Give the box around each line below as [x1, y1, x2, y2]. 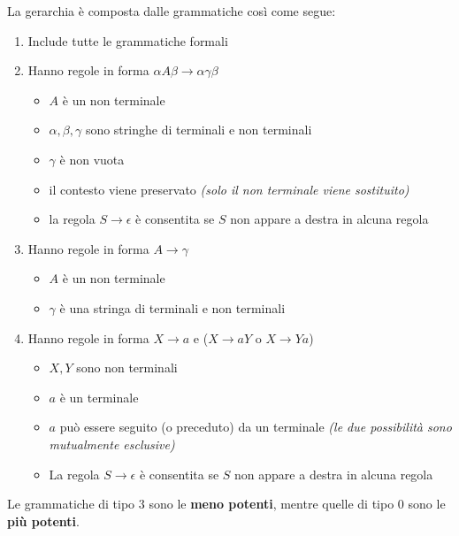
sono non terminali [76, 358, 178, 377]
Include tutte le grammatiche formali [27, 31, 228, 50]
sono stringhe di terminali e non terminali [85, 120, 312, 139]
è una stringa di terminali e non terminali [59, 298, 286, 317]
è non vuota [59, 149, 125, 168]
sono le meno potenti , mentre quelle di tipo [149, 494, 394, 513]
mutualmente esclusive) [49, 434, 175, 453]
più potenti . [7, 511, 80, 530]
